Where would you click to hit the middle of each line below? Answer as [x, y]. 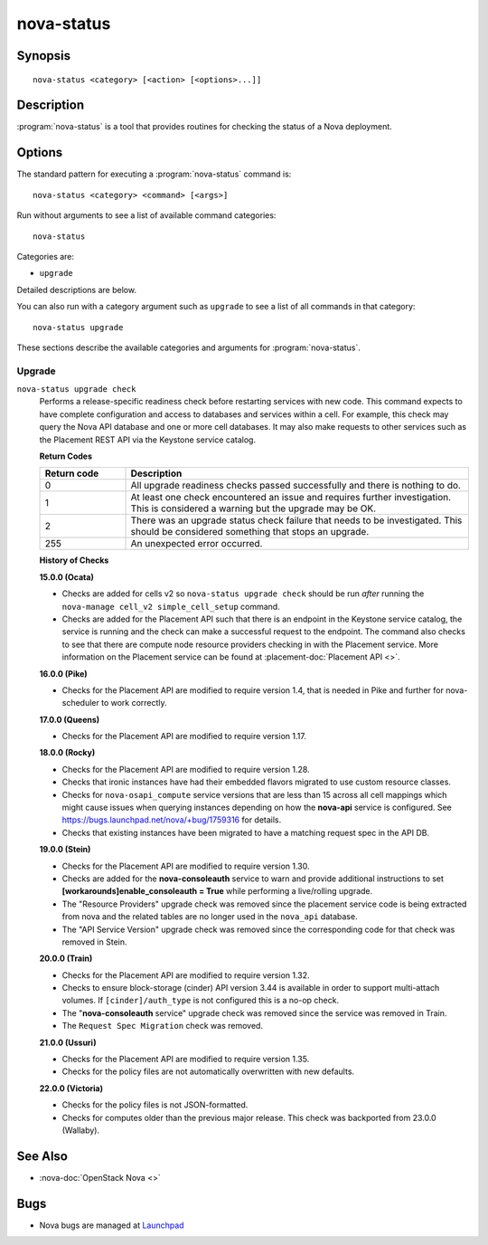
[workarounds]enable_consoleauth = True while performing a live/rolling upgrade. [217, 891]
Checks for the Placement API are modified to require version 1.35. [186, 1060]
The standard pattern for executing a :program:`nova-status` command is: [154, 174]
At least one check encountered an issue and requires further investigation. [291, 498]
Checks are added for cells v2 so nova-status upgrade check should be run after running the [243, 594]
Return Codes [66, 456]
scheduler [80, 703]
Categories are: [46, 256]
